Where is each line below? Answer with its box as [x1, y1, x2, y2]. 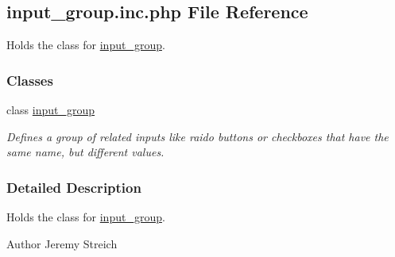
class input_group [6, 102, 95, 118]
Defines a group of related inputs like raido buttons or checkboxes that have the [6, 128, 389, 144]
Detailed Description [6, 177, 141, 197]
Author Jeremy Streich [6, 235, 118, 251]
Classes [6, 70, 53, 90]
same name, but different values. [6, 144, 165, 160]
